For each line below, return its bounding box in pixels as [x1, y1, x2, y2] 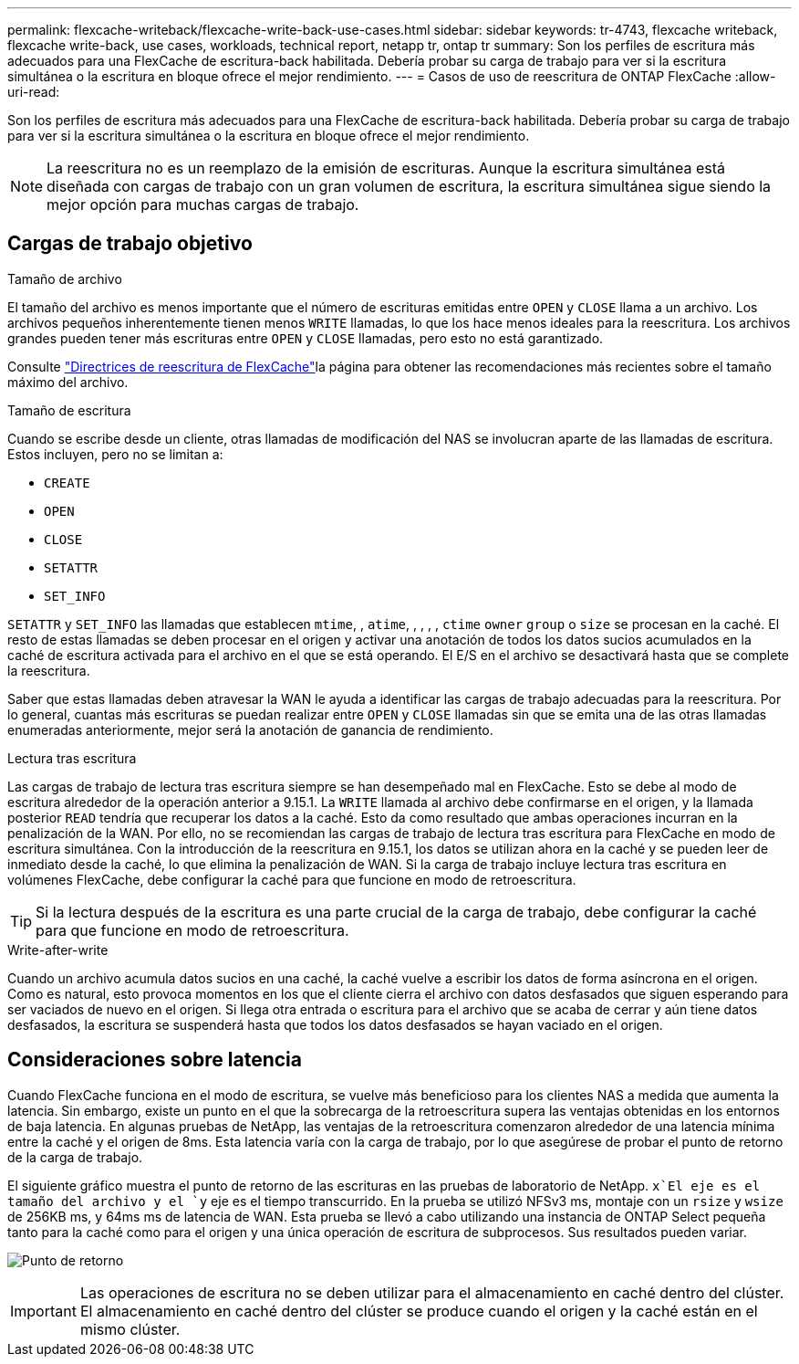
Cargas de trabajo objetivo [7, 232, 253, 256]
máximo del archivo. [7, 373, 129, 390]
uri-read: [7, 84, 60, 100]
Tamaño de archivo [7, 270, 122, 287]
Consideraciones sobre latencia [7, 1048, 302, 1072]
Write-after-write [7, 941, 109, 958]
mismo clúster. [79, 1319, 181, 1338]
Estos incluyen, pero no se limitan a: [7, 446, 223, 462]
